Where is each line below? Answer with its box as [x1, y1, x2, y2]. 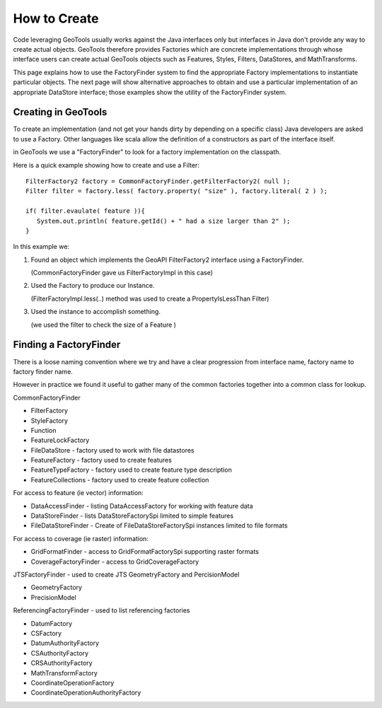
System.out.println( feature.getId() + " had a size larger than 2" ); [36, 216, 291, 225]
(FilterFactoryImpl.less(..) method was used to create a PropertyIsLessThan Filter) [30, 294, 270, 303]
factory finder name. [13, 367, 74, 376]
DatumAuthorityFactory [30, 639, 99, 647]
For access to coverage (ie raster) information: [13, 534, 149, 542]
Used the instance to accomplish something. [30, 308, 161, 316]
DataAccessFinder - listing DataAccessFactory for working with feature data [30, 501, 254, 510]
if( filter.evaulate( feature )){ [25, 207, 145, 215]
